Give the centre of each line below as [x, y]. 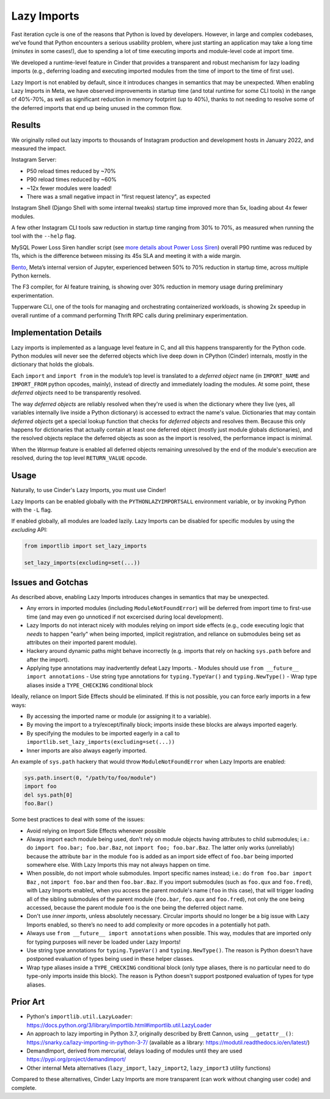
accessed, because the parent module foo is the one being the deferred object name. [135, 908]
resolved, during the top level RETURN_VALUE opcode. [79, 458]
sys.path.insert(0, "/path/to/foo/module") [90, 777]
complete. [24, 1087]
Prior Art [28, 1002]
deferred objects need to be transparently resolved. [76, 393]
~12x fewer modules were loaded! [69, 188]
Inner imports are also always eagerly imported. [87, 750]
